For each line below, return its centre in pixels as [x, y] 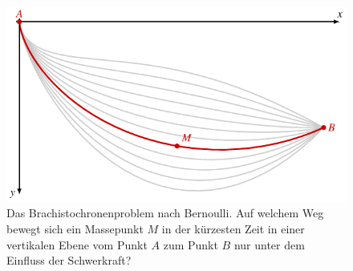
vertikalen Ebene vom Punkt [77, 244]
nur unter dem [269, 244]
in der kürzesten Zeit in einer [233, 228]
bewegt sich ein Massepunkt [75, 228]
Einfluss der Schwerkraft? [69, 260]
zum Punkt [191, 244]
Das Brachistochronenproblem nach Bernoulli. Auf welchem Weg [165, 213]
